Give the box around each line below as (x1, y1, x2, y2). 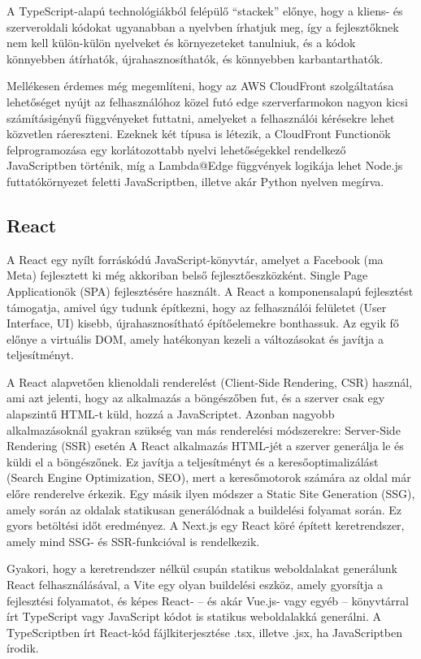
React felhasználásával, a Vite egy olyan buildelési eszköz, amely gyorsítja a (7, 576, 383, 593)
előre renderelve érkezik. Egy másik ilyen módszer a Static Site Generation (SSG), (7, 485, 415, 502)
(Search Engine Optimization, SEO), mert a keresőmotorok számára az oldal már (7, 469, 411, 486)
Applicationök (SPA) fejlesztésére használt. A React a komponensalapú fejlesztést (7, 282, 414, 299)
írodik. (7, 639, 39, 657)
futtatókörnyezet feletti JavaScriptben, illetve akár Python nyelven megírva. (7, 172, 384, 189)
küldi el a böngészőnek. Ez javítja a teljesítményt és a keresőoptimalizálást (7, 453, 379, 470)
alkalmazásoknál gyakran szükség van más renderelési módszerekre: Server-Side (7, 421, 401, 438)
